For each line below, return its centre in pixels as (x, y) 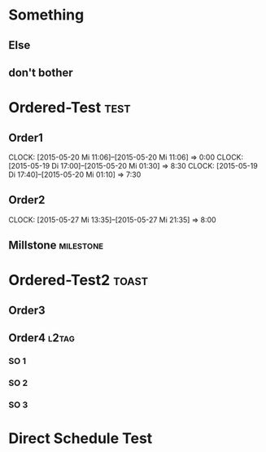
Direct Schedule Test (81, 439)
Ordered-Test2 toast (78, 281)
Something (46, 15)
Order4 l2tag (41, 338)
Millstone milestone (56, 246)
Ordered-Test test (70, 108)
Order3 (27, 310)
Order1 (26, 137)
